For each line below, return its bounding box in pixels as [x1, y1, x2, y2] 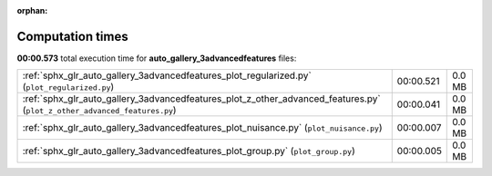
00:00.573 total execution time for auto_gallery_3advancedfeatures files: [16, 53, 297, 64]
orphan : [16, 5, 48, 15]
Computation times [16, 28, 128, 44]
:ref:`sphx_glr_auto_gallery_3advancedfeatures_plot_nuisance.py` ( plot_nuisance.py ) [22, 122, 383, 134]
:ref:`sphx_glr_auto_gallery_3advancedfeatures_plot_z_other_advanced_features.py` [22, 93, 382, 105]
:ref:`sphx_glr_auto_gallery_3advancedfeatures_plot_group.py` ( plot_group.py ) [22, 145, 355, 158]
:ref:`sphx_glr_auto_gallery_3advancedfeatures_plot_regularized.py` [22, 69, 312, 82]
